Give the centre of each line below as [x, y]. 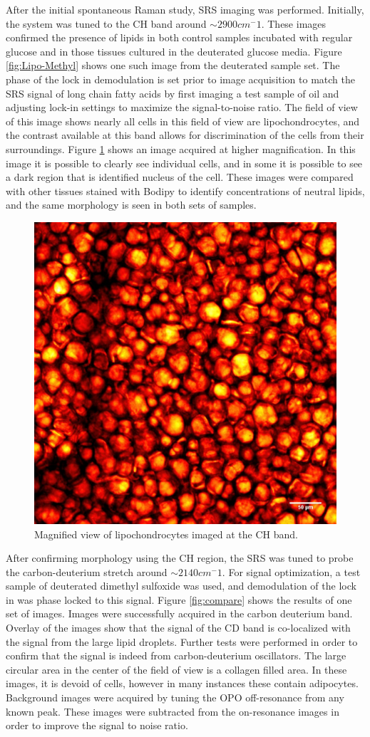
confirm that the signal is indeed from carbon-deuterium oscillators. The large [176, 655]
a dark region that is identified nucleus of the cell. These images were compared [180, 177]
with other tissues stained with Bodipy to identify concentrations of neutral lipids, [185, 190]
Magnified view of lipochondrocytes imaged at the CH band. [166, 534]
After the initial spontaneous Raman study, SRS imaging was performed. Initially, [185, 9]
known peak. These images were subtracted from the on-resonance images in [173, 711]
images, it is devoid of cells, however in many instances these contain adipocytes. [182, 683]
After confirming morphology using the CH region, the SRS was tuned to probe [180, 558]
